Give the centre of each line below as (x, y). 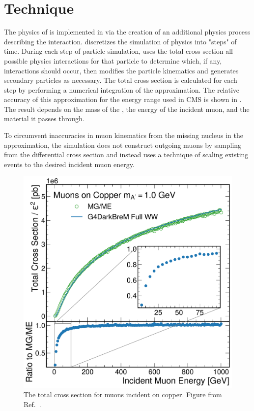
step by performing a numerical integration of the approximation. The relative (122, 89)
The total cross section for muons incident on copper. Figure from (123, 394)
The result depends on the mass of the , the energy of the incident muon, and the (127, 109)
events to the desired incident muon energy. (69, 164)
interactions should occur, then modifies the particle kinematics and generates (121, 70)
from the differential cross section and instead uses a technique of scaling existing (126, 154)
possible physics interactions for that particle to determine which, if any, (113, 60)
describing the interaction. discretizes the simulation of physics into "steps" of (120, 41)
